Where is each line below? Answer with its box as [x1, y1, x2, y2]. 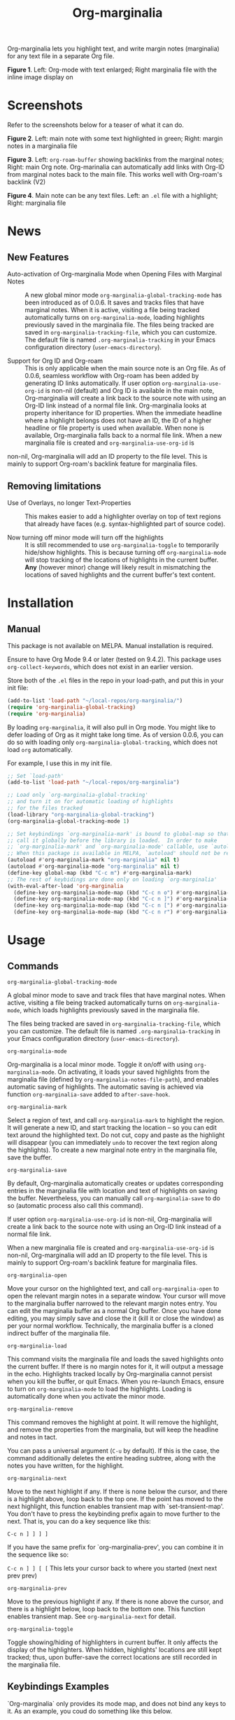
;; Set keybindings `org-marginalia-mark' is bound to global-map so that [7, 830, 230, 838]
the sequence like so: [7, 1550, 69, 1559]
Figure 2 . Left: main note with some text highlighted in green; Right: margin [7, 135, 223, 143]
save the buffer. [7, 1153, 52, 1162]
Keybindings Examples [7, 1681, 110, 1693]
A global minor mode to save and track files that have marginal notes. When [7, 991, 226, 1000]
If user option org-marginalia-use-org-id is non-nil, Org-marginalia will [7, 1215, 212, 1223]
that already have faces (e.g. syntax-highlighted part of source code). [24, 519, 226, 528]
